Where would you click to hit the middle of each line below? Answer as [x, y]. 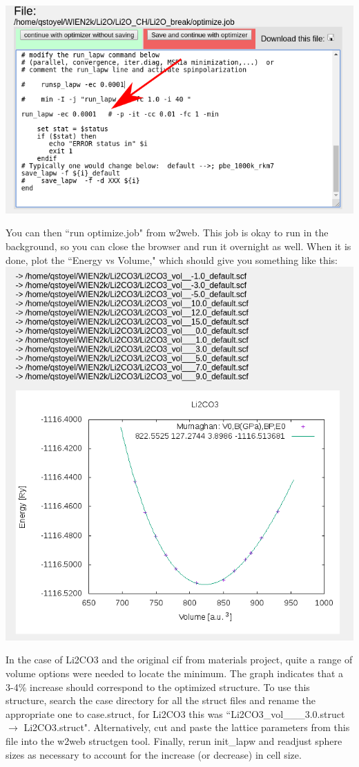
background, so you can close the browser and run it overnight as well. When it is [178, 246]
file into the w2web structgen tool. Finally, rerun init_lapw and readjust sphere [174, 741]
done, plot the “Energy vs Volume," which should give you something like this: [172, 259]
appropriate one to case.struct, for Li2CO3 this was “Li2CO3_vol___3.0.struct [175, 713]
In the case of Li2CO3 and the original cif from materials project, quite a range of [179, 660]
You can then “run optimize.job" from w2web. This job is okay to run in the [167, 233]
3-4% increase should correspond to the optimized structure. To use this [158, 686]
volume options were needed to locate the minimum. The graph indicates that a [175, 673]
